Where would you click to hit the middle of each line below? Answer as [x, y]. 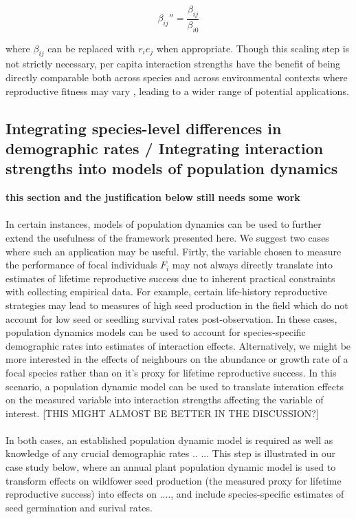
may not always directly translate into [252, 265]
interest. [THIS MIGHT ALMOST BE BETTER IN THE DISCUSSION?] [162, 413]
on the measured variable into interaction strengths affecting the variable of [165, 400]
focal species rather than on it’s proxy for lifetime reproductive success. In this [171, 372]
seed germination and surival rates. [79, 507]
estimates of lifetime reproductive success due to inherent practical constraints [170, 278]
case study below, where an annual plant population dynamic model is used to [171, 467]
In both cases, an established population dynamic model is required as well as [169, 439]
